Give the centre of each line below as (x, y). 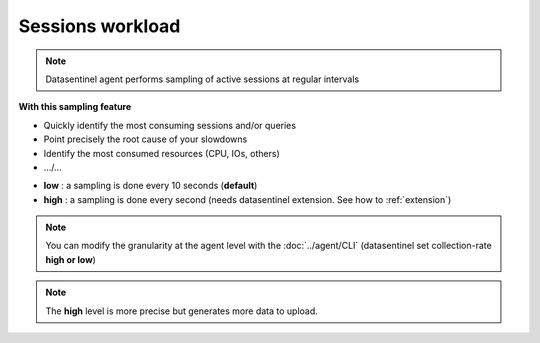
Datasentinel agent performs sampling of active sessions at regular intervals (202, 79)
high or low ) (71, 259)
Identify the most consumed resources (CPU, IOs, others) (161, 153)
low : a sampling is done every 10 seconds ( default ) (150, 186)
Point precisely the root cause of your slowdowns (145, 139)
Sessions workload (99, 26)
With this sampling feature (75, 107)
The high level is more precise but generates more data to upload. (182, 311)
